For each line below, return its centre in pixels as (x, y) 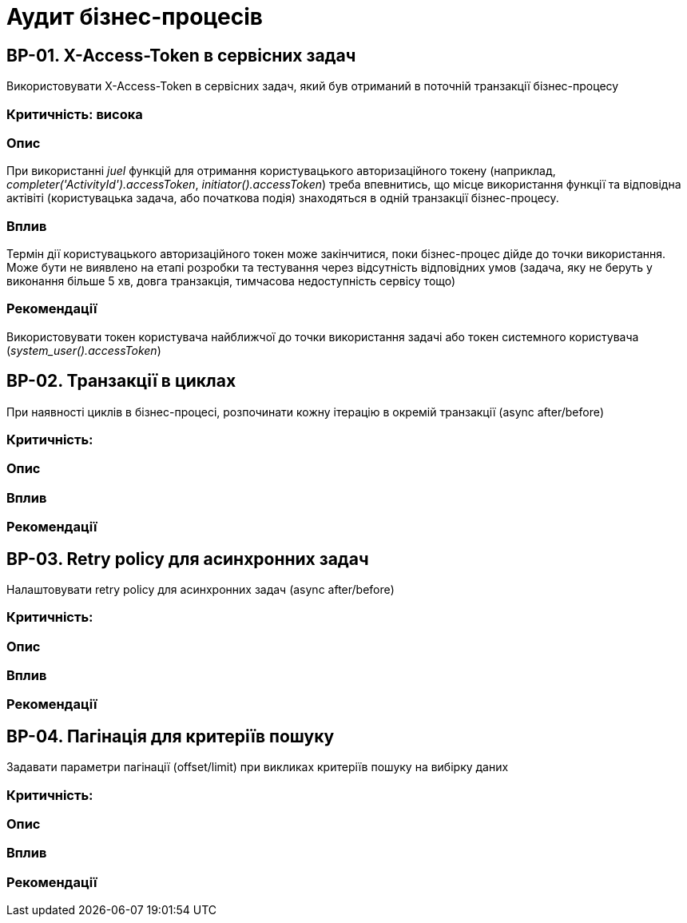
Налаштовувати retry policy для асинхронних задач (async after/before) (201, 589)
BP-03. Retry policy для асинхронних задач (188, 559)
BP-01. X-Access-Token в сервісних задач (181, 55)
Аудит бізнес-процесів (135, 17)
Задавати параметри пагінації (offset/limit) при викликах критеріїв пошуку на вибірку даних (258, 767)
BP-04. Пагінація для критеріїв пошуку (171, 736)
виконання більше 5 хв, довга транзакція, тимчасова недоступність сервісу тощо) (231, 281)
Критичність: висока (75, 114)
